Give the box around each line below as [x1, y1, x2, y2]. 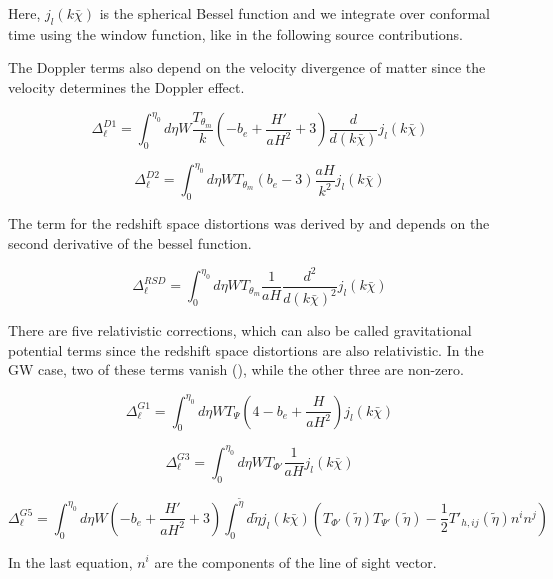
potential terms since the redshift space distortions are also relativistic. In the [8, 339, 484, 360]
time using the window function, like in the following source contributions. [8, 23, 463, 44]
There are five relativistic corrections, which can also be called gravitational [8, 320, 472, 341]
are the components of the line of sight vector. [154, 551, 437, 572]
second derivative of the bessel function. [8, 232, 252, 253]
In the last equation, [8, 551, 133, 572]
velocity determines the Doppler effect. [8, 76, 245, 97]
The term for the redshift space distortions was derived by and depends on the [8, 213, 490, 234]
